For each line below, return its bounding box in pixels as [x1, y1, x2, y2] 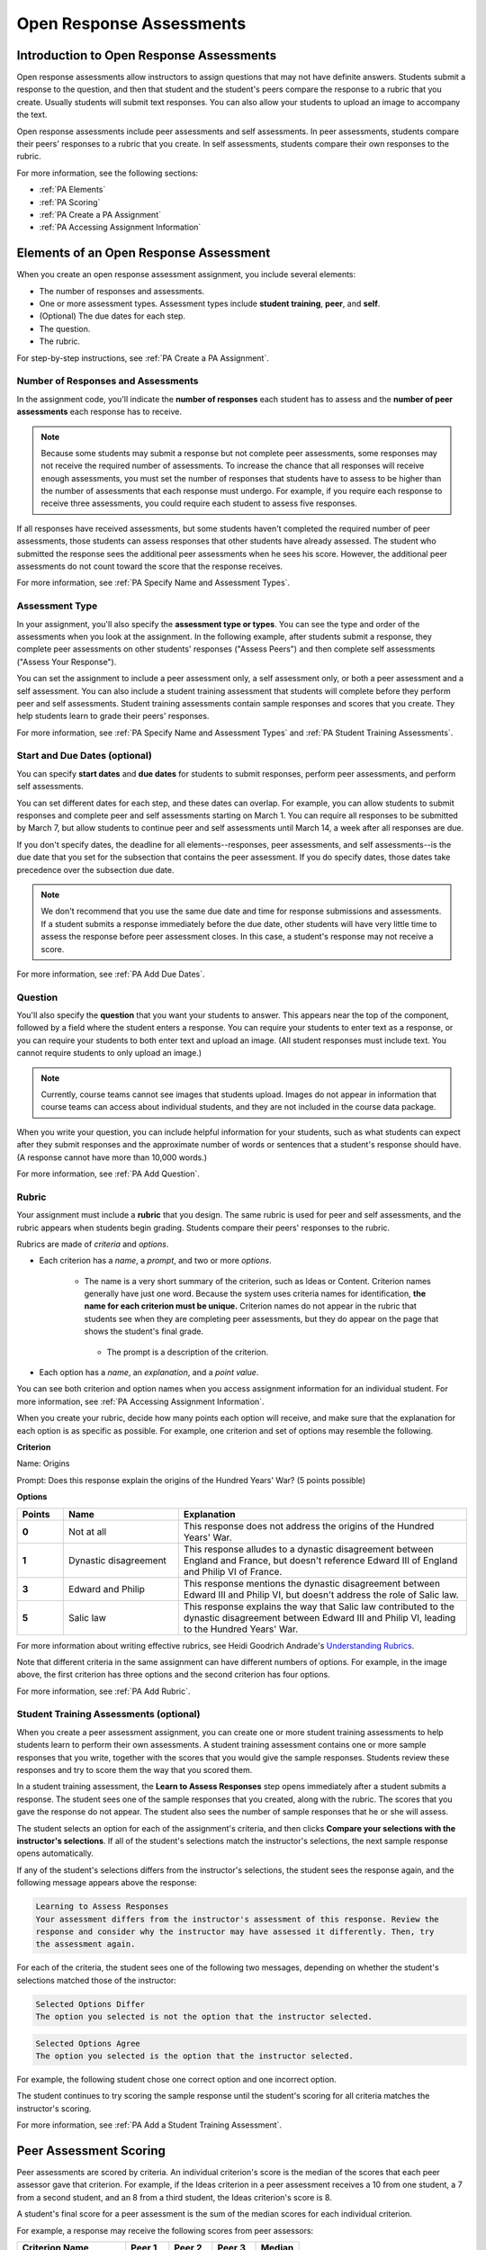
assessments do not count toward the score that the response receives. [16, 561, 283, 571]
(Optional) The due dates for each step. [39, 310, 186, 321]
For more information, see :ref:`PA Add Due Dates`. [16, 968, 206, 979]
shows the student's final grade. [84, 1326, 204, 1336]
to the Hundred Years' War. [183, 1623, 299, 1635]
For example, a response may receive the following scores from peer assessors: [16, 2225, 314, 2236]
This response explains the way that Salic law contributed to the [183, 1600, 454, 1613]
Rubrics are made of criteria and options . [16, 1238, 169, 1249]
